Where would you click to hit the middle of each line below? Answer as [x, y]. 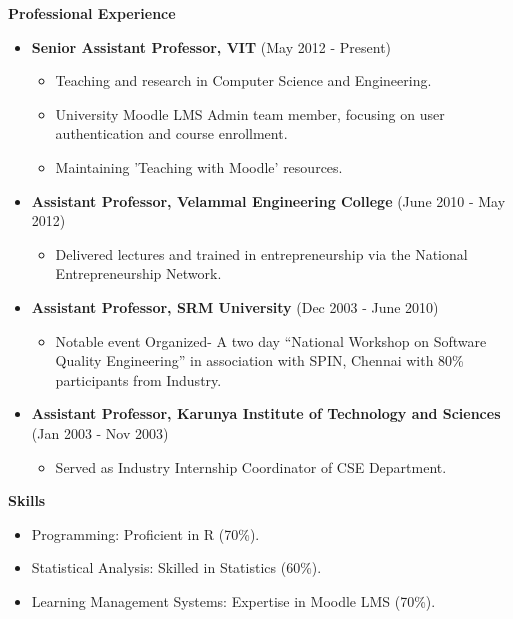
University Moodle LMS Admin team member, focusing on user [250, 113]
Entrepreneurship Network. [138, 273]
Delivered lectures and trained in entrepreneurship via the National [261, 253]
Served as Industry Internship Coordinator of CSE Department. [251, 466]
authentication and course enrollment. [171, 133]
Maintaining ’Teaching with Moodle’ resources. [199, 166]
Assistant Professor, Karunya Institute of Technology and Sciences [266, 413]
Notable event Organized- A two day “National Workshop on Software [271, 340]
